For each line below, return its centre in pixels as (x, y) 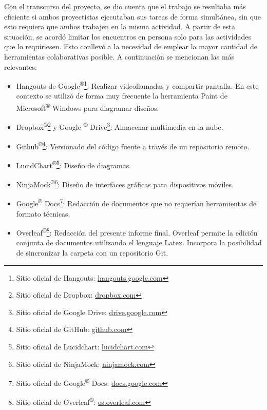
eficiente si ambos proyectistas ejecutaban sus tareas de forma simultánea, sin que (133, 16)
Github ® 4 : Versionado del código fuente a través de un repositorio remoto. (133, 145)
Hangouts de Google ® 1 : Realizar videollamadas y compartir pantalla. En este (137, 85)
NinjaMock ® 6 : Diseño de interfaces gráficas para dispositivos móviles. (125, 183)
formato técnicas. (43, 213)
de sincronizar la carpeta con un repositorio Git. (92, 252)
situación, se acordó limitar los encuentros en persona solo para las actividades (128, 36)
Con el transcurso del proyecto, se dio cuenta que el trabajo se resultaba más (125, 6)
